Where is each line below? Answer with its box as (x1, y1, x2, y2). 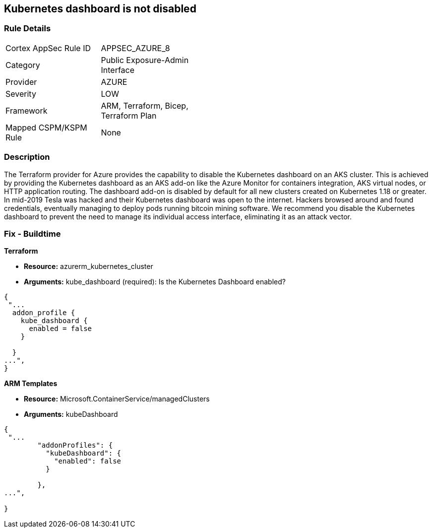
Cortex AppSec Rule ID (5, 43, 91, 53)
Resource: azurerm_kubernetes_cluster (24, 262, 153, 271)
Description (4, 152, 50, 162)
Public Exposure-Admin (101, 55, 189, 65)
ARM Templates (4, 379, 58, 388)
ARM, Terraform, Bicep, (101, 100, 188, 111)
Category (5, 60, 40, 70)
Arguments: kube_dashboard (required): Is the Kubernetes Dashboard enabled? (24, 277, 286, 286)
